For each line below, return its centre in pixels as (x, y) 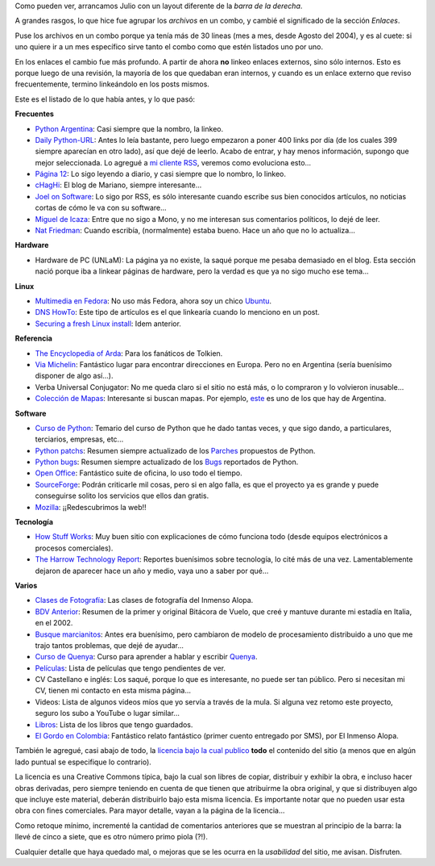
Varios (26, 585)
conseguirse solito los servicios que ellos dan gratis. (122, 496)
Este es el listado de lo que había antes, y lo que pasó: (105, 99)
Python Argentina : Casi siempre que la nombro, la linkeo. (129, 128)
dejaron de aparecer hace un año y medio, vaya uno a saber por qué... (152, 571)
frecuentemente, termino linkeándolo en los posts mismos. (112, 84)
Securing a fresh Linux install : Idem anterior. (108, 324)
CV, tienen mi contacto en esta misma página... (113, 691)
